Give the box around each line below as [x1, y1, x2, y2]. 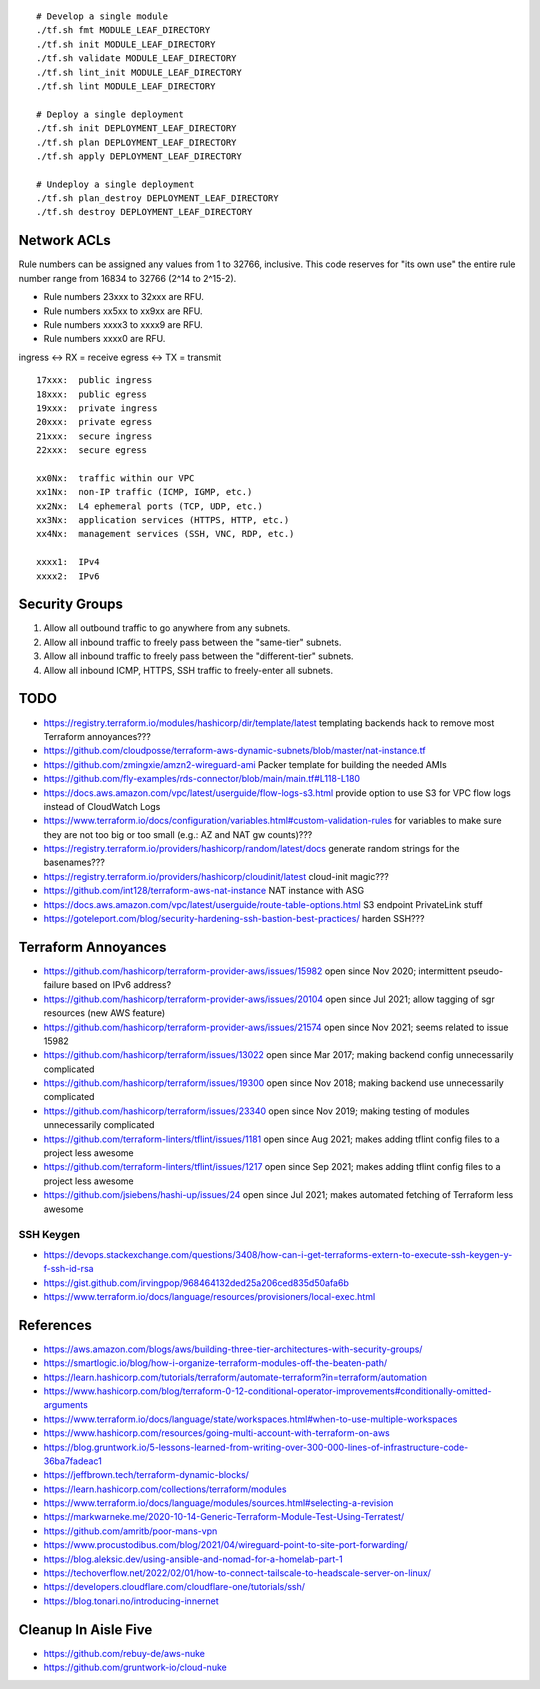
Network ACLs [18, 232, 112, 249]
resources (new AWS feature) [43, 1007, 165, 1019]
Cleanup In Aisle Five [18, 1621, 153, 1638]
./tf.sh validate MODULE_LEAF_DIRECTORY [36, 53, 237, 64]
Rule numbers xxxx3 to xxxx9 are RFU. [43, 318, 204, 330]
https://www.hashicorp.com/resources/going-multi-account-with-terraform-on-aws [43, 1427, 390, 1439]
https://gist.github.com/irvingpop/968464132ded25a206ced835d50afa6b [43, 1276, 349, 1289]
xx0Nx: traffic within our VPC [36, 472, 195, 484]
